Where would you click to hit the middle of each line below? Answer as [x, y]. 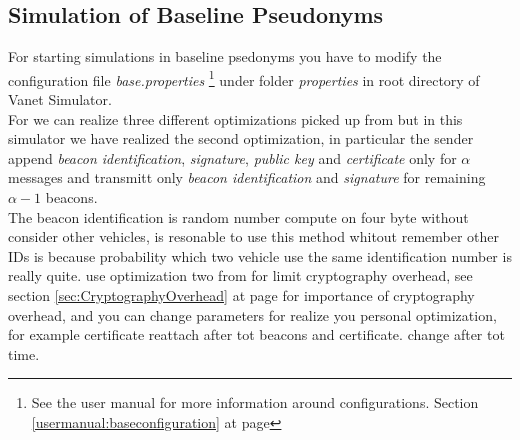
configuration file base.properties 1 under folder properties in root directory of [244, 78]
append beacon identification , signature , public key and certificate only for [232, 157]
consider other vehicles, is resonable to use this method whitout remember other [254, 236]
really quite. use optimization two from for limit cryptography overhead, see [240, 275]
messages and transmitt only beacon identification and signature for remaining [247, 177]
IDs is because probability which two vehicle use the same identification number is [260, 255]
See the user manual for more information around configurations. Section [255, 402]
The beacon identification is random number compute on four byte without [238, 216]
